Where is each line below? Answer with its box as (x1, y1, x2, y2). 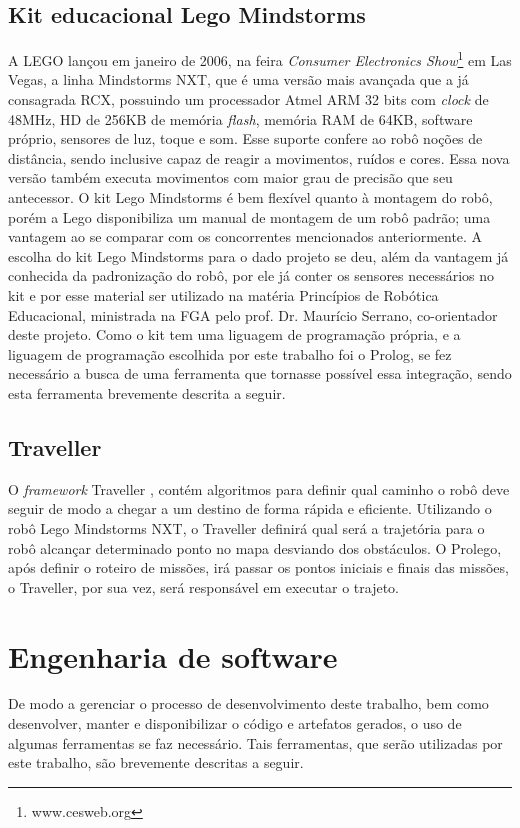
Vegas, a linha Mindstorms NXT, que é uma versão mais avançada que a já (8, 69, 469, 90)
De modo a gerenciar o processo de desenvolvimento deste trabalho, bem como (8, 693, 489, 714)
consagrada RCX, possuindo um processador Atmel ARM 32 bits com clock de (8, 89, 489, 110)
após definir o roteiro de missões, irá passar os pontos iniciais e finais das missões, (8, 557, 509, 578)
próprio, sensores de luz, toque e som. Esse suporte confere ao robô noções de (8, 128, 483, 149)
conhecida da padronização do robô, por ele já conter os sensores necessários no (8, 265, 495, 286)
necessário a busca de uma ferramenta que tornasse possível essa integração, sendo (8, 363, 512, 384)
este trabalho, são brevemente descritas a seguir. (8, 752, 304, 773)
